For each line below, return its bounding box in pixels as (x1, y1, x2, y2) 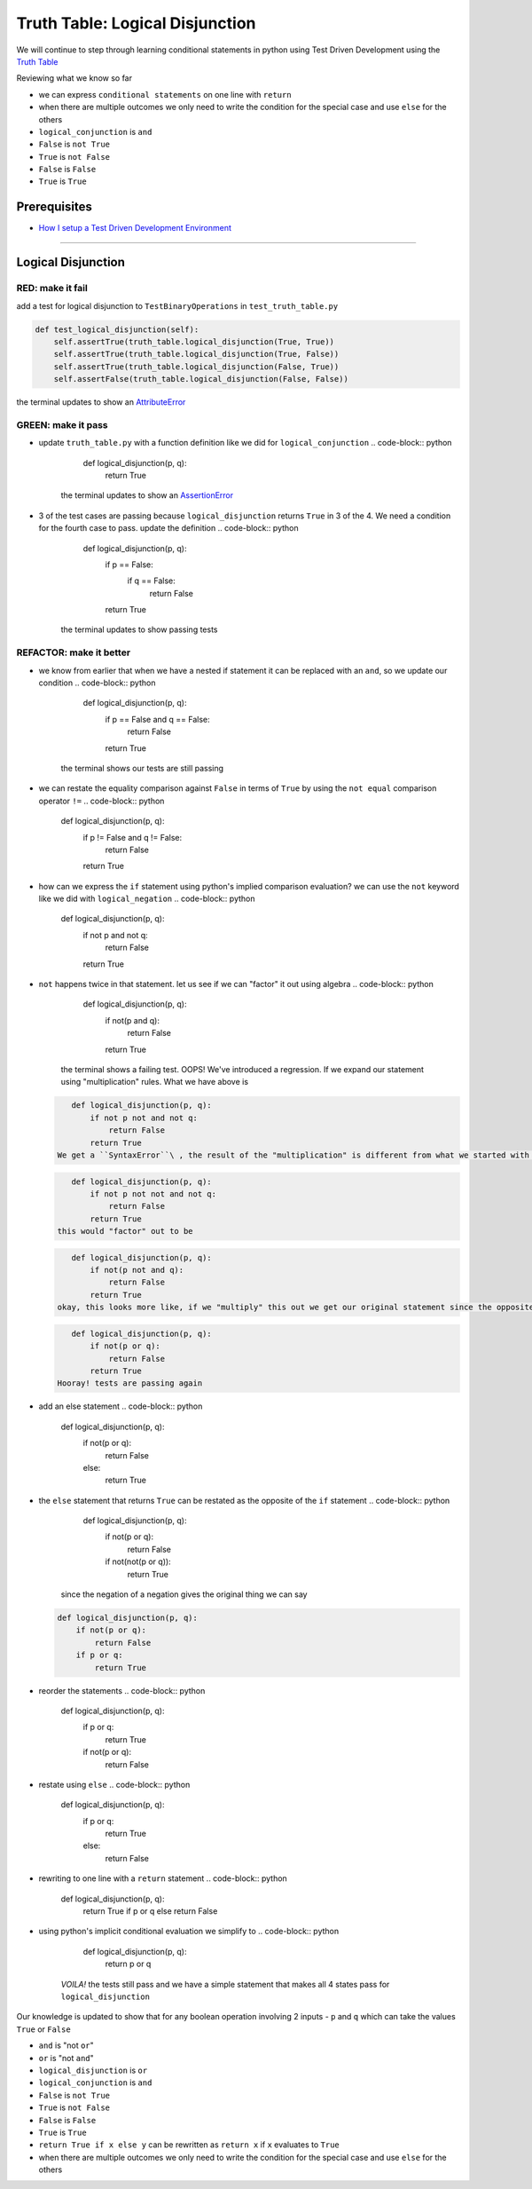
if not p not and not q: (90, 1112, 199, 1123)
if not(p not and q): (90, 1265, 184, 1276)
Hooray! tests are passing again (57, 1379, 203, 1388)
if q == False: (127, 575, 176, 586)
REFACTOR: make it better (16, 646, 131, 659)
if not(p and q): (105, 1015, 160, 1025)
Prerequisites (16, 200, 92, 215)
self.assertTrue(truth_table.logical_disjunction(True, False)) (53, 349, 340, 360)
